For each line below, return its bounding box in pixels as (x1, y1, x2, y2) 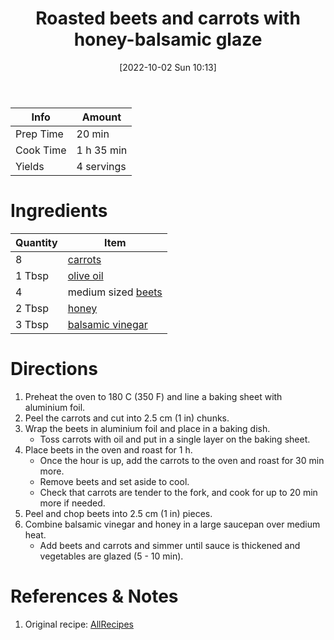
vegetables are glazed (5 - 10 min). (39, 550, 184, 562)
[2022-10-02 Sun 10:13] (119, 61, 217, 73)
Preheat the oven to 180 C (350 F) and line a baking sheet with (24, 390, 283, 402)
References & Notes (10, 585, 179, 607)
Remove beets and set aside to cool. (39, 475, 190, 487)
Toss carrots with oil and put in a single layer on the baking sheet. (39, 433, 311, 445)
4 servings (76, 159, 127, 173)
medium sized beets (67, 285, 163, 299)
